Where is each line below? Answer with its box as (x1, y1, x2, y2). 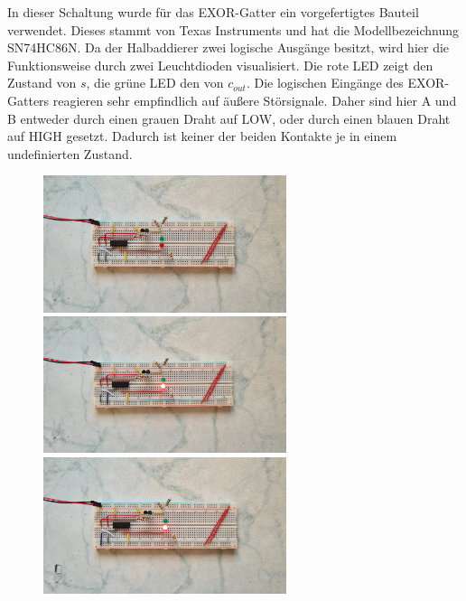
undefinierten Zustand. (7, 144, 133, 163)
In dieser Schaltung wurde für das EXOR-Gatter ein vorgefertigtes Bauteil (7, 3, 419, 21)
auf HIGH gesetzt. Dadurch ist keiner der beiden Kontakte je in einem (7, 127, 397, 146)
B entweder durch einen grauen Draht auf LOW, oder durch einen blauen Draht (7, 108, 451, 127)
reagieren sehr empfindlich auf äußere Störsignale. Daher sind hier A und (52, 90, 457, 109)
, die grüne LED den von (86, 73, 224, 92)
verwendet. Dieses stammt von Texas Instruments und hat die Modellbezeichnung (7, 20, 460, 39)
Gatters (7, 90, 50, 109)
